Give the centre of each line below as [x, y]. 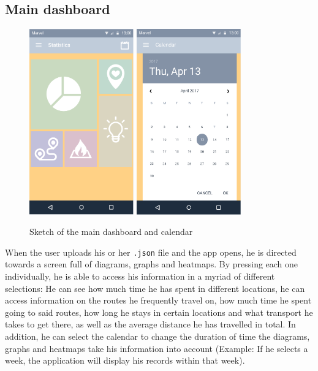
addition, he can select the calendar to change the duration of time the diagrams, [157, 336]
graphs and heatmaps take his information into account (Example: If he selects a [157, 348]
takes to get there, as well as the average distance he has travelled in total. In [150, 324]
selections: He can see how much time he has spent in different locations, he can [155, 288]
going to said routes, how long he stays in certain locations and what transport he [159, 312]
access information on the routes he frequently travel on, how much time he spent [158, 300]
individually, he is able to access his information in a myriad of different [140, 276]
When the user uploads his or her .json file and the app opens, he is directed [151, 252]
